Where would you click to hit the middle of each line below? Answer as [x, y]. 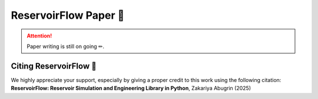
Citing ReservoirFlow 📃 [54, 66]
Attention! [39, 36]
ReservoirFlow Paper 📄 [68, 15]
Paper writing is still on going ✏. [66, 46]
